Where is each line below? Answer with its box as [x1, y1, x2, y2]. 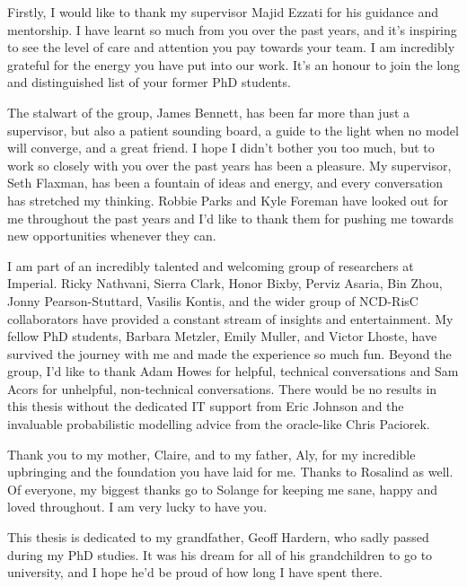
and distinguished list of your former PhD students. [7, 73, 291, 92]
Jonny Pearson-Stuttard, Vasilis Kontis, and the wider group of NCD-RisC [7, 291, 419, 310]
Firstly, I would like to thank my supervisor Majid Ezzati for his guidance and [7, 3, 439, 21]
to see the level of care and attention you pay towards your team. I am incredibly [7, 38, 455, 57]
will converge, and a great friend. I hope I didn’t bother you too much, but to [7, 138, 435, 157]
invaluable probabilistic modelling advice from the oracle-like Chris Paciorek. [7, 415, 430, 434]
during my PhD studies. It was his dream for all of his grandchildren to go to [7, 545, 433, 564]
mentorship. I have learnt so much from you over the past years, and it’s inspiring [7, 20, 457, 39]
